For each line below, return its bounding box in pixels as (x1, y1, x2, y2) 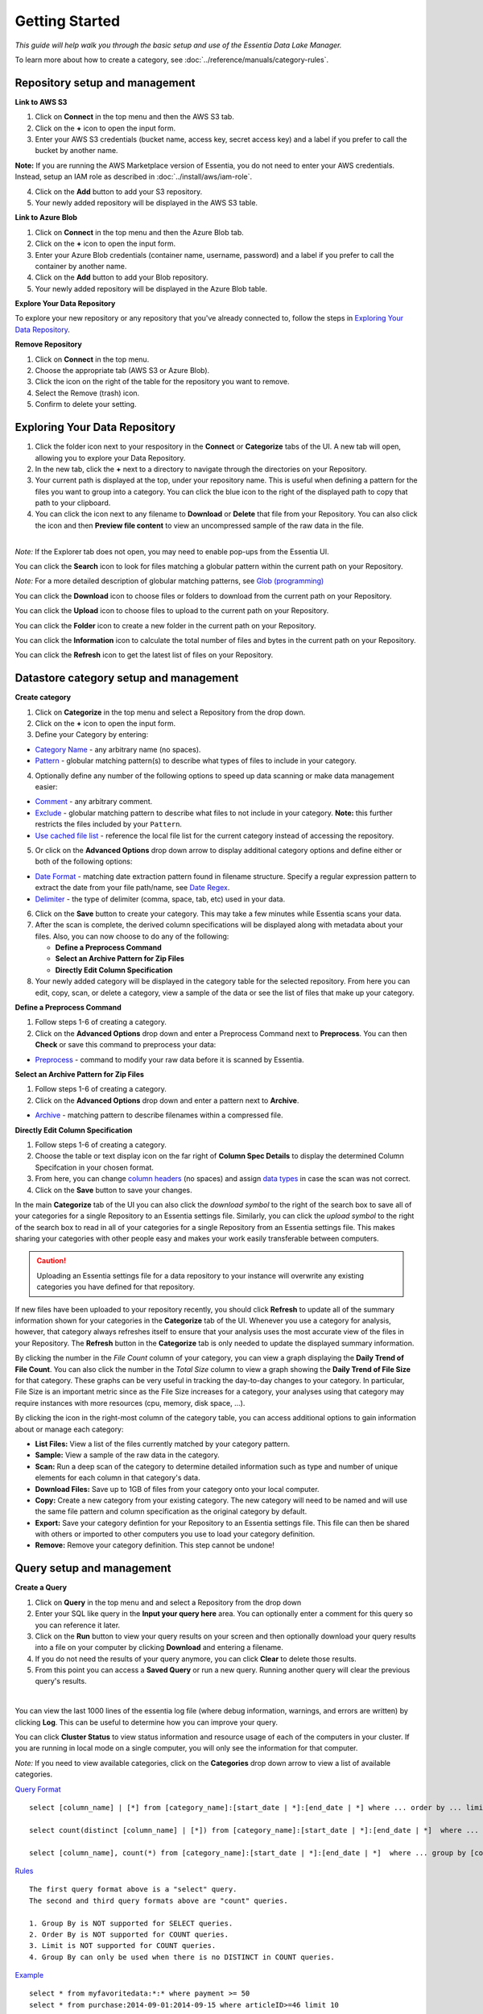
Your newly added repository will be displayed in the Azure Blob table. (35, 284, 267, 293)
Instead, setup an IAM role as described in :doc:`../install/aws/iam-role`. (14, 172, 253, 181)
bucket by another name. (35, 146, 118, 155)
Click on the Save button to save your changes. (35, 1185, 192, 1195)
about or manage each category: (14, 1424, 124, 1434)
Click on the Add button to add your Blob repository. (35, 272, 208, 282)
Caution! (36, 1256, 67, 1266)
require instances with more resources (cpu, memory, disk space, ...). (14, 1398, 246, 1407)
